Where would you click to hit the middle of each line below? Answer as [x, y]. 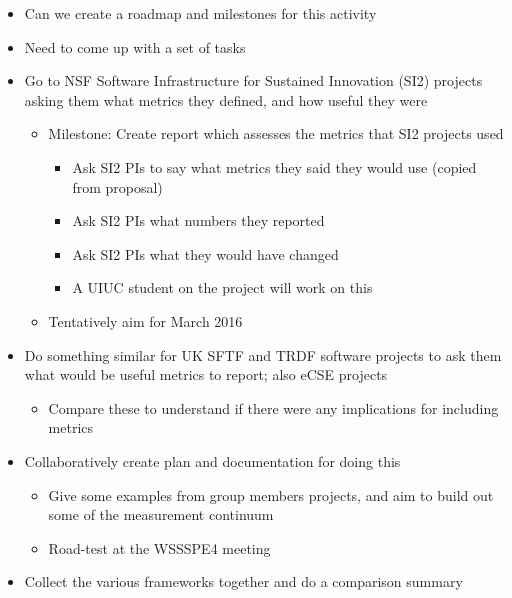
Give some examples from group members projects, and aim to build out [271, 494]
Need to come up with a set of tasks [135, 46]
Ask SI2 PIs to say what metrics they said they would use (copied [274, 166]
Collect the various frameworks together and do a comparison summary [243, 581]
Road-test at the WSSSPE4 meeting [159, 547]
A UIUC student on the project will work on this [222, 287]
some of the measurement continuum [161, 514]
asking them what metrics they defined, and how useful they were [226, 99]
